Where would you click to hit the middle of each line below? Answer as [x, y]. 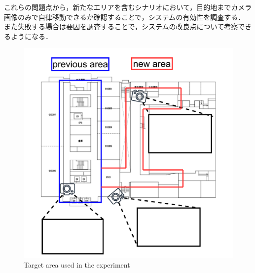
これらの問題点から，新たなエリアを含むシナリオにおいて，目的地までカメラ [128, 7]
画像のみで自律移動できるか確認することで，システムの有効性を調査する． [125, 17]
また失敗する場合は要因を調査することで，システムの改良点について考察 [121, 26]
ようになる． [31, 36]
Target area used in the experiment [77, 264]
